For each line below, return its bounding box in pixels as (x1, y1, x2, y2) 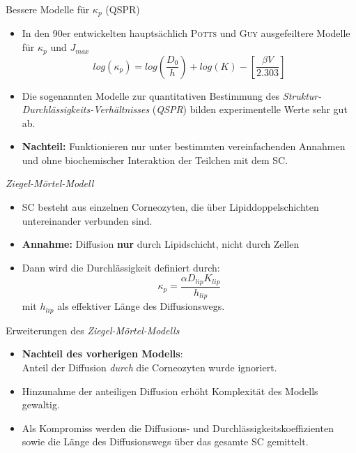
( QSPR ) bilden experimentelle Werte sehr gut (152, 102, 348, 117)
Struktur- (282, 88, 322, 103)
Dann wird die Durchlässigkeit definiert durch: (22, 260, 220, 274)
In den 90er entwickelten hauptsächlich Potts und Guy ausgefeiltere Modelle (22, 26, 350, 40)
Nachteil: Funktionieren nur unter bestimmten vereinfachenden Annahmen (22, 139, 346, 154)
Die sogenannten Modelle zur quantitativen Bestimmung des (22, 88, 280, 103)
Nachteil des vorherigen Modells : (22, 346, 183, 361)
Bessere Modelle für (6, 2, 90, 16)
